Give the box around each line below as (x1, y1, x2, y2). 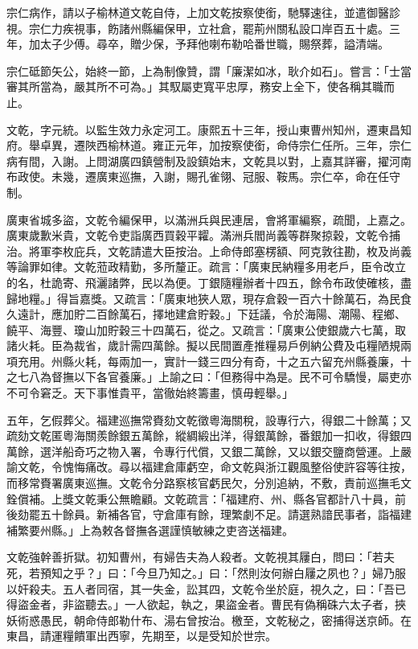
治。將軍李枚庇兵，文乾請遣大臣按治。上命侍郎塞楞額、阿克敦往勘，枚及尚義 (6, 242, 412, 259)
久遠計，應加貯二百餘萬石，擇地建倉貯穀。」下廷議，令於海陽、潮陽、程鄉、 (6, 306, 406, 322)
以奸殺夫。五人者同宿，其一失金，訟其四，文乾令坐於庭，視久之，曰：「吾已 (6, 580, 406, 597)
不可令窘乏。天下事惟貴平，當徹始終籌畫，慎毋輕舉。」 (6, 384, 293, 401)
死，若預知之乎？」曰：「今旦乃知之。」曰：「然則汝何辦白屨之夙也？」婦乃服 (6, 565, 406, 581)
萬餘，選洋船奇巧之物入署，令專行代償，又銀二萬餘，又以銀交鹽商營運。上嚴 (6, 442, 412, 459)
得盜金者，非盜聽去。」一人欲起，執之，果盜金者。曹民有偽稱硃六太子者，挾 (6, 596, 406, 613)
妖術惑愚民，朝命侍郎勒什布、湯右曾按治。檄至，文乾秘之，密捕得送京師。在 (6, 611, 412, 628)
